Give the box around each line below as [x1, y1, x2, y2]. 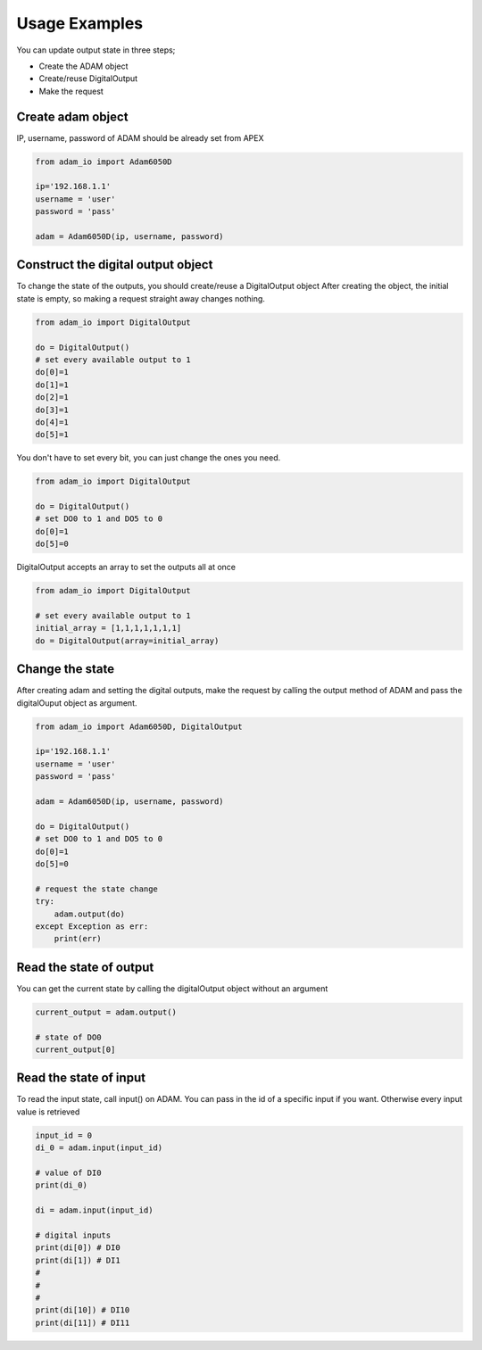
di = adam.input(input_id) [35, 1205, 154, 1215]
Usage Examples [16, 13, 144, 33]
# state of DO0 [35, 1031, 102, 1042]
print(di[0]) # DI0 [35, 1243, 120, 1253]
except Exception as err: [35, 921, 149, 932]
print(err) [54, 933, 102, 944]
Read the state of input [16, 1071, 146, 1086]
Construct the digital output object [16, 257, 213, 272]
